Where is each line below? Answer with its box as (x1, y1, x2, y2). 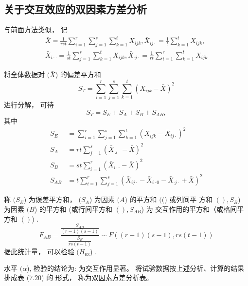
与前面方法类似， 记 (4, 24, 68, 35)
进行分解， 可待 (4, 100, 54, 110)
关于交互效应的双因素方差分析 (4, 1, 147, 17)
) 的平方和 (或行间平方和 (34, 204, 112, 214)
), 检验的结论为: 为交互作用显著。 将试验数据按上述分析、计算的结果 (27, 263, 245, 273)
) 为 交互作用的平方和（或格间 (141, 204, 237, 214)
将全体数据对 (4, 69, 45, 80)
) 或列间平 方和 (164, 194, 213, 204)
